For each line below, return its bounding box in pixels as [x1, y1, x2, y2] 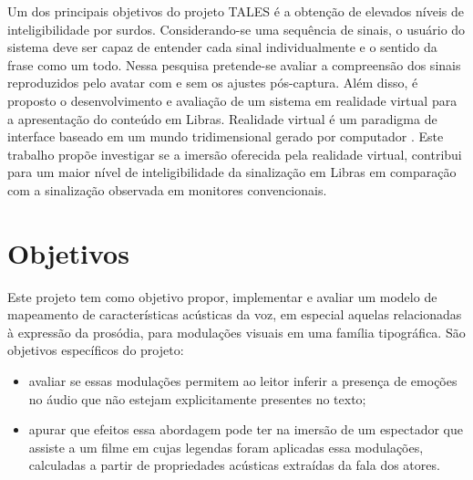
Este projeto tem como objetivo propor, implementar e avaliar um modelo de [7, 287, 437, 306]
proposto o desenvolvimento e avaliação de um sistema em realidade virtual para [7, 90, 458, 110]
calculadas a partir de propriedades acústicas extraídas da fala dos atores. [28, 455, 440, 475]
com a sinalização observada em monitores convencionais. [7, 180, 327, 199]
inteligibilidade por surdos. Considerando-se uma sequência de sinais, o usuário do [7, 19, 466, 38]
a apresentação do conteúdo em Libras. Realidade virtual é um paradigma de [7, 109, 437, 128]
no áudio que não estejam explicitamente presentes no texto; [28, 389, 366, 408]
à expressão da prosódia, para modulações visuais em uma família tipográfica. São [7, 322, 466, 341]
